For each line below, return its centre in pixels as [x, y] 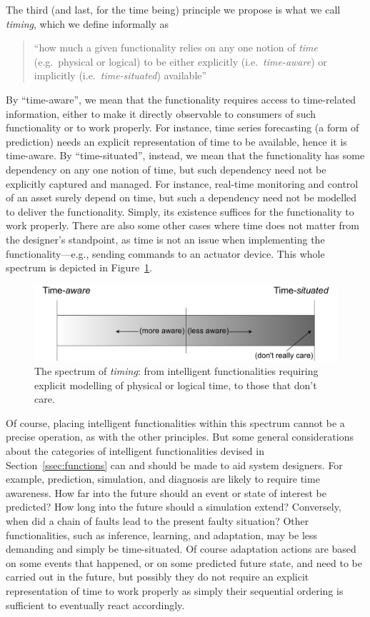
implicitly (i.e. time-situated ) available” [120, 75]
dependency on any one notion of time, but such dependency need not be [166, 169]
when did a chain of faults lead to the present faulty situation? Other [157, 521]
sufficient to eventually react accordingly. [95, 605]
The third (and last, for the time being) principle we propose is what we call [173, 9]
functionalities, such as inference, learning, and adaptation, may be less [162, 535]
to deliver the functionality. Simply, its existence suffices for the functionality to [180, 211]
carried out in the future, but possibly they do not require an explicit [157, 577]
